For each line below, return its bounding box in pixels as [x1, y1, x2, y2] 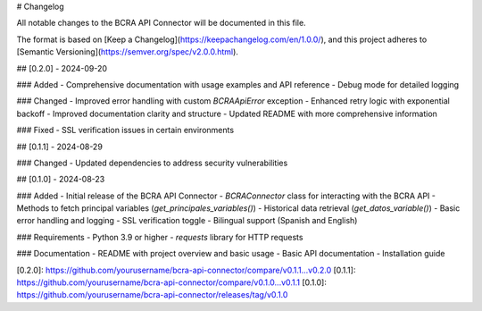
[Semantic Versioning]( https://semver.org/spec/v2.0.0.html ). [16, 46, 238, 57]
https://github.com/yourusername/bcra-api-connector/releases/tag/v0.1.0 [16, 290, 288, 300]
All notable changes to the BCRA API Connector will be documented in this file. [16, 18, 307, 29]
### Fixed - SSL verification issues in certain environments [16, 125, 235, 136]
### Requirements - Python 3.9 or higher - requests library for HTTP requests [16, 231, 303, 242]
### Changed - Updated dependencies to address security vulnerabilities [16, 157, 288, 168]
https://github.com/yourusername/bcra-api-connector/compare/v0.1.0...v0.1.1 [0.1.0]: [16, 277, 328, 288]
